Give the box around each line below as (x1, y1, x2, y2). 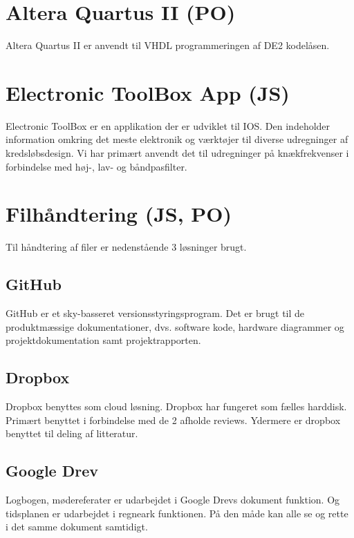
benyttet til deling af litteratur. (6, 426, 138, 441)
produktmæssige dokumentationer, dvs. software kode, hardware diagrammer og (6, 319, 344, 334)
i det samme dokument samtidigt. (6, 519, 148, 534)
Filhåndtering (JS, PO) (6, 200, 232, 228)
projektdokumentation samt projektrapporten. (6, 333, 201, 347)
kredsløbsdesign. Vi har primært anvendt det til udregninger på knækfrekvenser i (6, 146, 349, 160)
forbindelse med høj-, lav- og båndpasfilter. (6, 159, 187, 173)
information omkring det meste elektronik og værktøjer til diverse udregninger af (6, 132, 348, 146)
